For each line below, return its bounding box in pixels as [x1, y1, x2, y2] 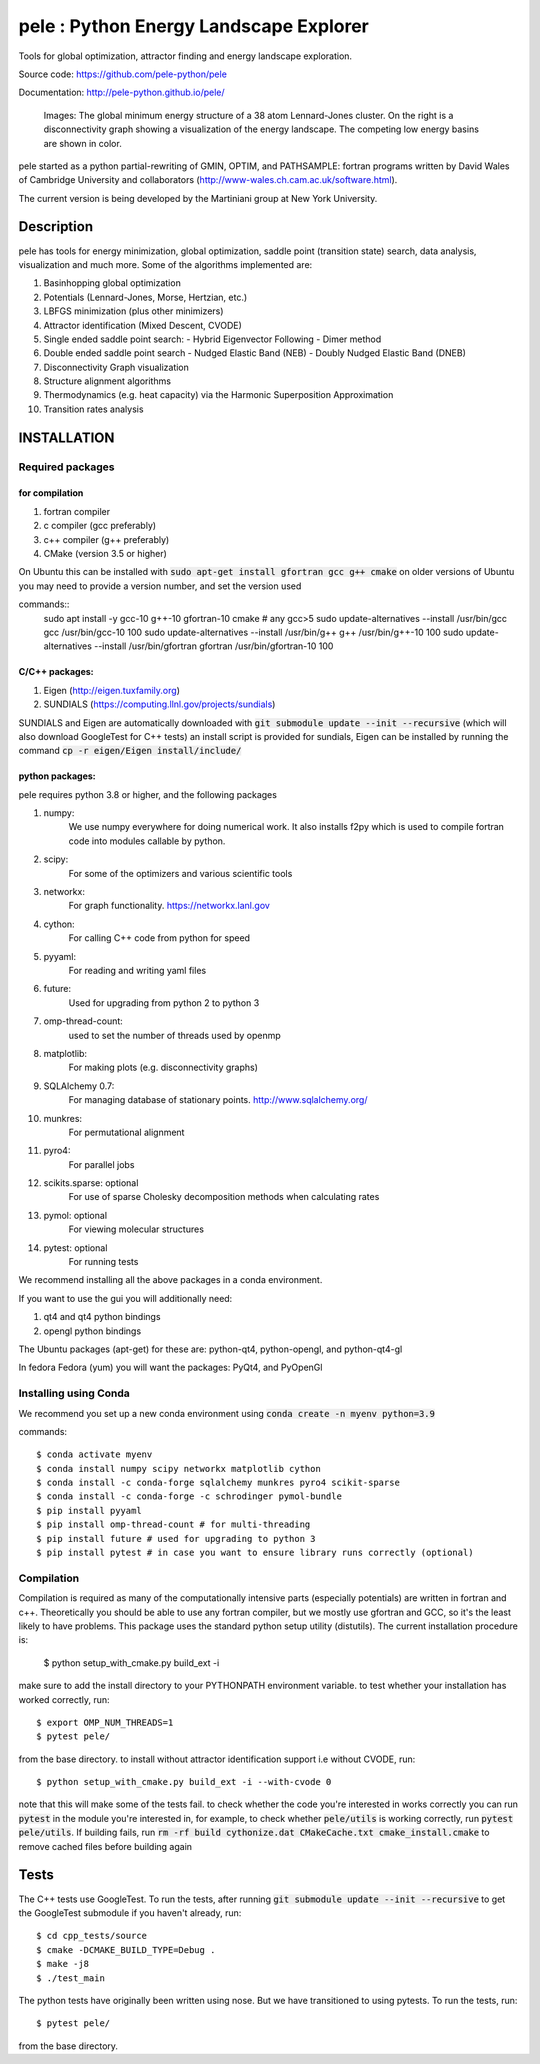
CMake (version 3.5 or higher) [43, 548, 167, 560]
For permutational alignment [68, 1126, 185, 1138]
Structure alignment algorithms [43, 375, 172, 387]
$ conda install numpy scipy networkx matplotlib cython [36, 1463, 322, 1474]
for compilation [18, 487, 84, 499]
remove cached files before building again [18, 1840, 193, 1852]
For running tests [68, 1256, 139, 1268]
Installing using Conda [18, 1386, 130, 1400]
